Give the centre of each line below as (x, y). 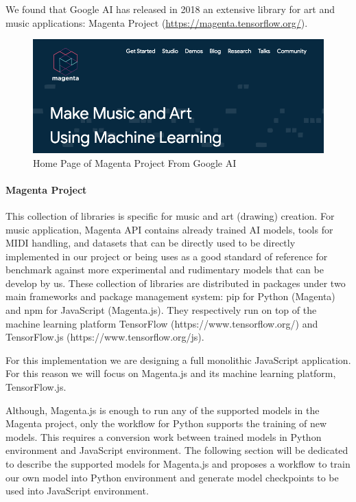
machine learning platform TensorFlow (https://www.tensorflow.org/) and (162, 323)
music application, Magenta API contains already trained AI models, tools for (169, 229)
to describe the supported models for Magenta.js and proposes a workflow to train (178, 464)
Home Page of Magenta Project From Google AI (135, 162)
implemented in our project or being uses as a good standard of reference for (167, 256)
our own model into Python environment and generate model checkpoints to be (172, 477)
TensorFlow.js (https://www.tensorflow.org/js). (105, 337)
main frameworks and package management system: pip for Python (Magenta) (170, 296)
